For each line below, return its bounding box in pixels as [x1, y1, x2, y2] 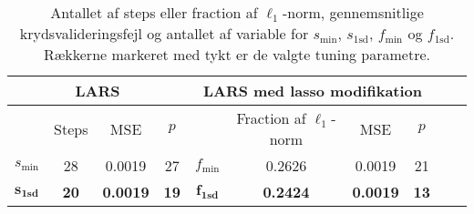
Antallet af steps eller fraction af [50, 2, 258, 23]
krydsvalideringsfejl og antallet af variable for [19, 23, 309, 44]
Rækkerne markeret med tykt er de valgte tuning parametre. [43, 44, 431, 65]
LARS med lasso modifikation [202, 80, 423, 101]
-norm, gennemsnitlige [282, 2, 424, 23]
